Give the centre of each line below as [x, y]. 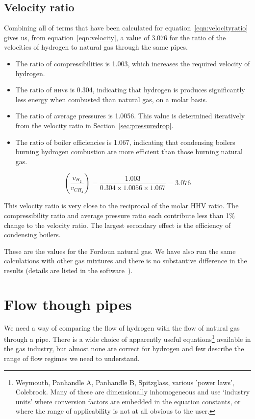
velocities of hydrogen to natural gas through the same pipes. [96, 47]
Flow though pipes [68, 304]
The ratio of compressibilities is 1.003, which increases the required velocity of [133, 63]
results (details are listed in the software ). [68, 270]
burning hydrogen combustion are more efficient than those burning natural [129, 152]
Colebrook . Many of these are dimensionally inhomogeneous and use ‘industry [133, 392]
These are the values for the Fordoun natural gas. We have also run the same [120, 251]
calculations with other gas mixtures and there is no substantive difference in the [126, 261]
